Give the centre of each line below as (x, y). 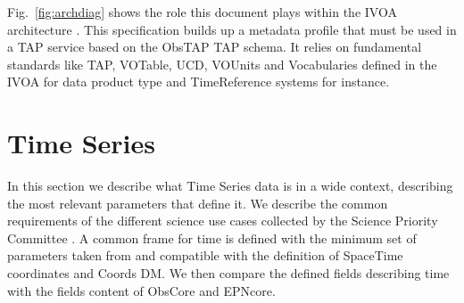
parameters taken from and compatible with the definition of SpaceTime (205, 255)
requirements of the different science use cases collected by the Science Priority (223, 221)
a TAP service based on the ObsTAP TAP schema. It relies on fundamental (215, 47)
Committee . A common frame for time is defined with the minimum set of (212, 237)
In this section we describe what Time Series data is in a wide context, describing (230, 186)
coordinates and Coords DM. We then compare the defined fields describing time (228, 273)
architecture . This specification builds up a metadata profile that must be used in (232, 29)
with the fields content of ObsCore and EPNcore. (141, 290)
